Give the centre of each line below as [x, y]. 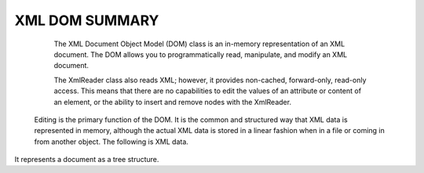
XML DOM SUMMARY [87, 20]
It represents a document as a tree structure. [87, 160]
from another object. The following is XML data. [111, 142]
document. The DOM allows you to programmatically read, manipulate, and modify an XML [201, 54]
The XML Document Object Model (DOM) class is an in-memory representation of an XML [199, 44]
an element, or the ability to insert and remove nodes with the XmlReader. [173, 102]
